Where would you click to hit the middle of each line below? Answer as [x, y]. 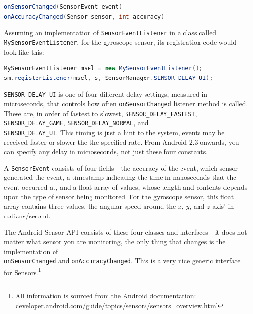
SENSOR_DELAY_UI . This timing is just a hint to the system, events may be [114, 132]
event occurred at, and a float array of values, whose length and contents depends [126, 187]
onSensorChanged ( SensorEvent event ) [63, 7]
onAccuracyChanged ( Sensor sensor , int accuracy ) [84, 16]
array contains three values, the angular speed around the [90, 206]
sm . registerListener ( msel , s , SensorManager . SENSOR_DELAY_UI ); [108, 78]
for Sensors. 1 [23, 271]
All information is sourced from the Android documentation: [106, 296]
